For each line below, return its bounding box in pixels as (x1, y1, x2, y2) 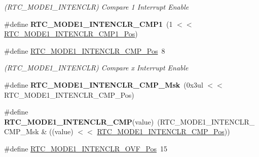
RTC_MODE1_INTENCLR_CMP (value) (4, 116, 154, 127)
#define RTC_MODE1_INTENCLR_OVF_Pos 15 (4, 143, 168, 153)
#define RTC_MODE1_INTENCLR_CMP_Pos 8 (4, 45, 165, 56)
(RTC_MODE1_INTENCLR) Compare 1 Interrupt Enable (4, 2, 189, 12)
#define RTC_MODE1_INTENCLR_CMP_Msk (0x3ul (4, 79, 203, 90)
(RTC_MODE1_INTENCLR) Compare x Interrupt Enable (4, 62, 189, 73)
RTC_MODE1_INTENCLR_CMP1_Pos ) (4, 28, 138, 39)
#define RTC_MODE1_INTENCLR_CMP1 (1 (4, 18, 173, 29)
